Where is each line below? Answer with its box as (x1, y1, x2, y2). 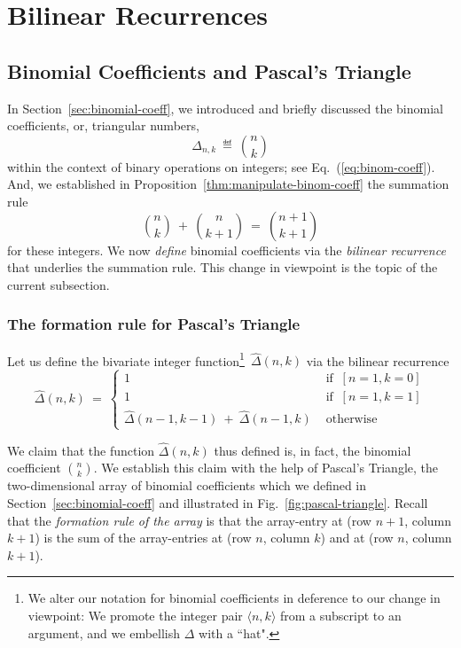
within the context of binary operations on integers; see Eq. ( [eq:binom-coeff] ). (7, 157, 435, 176)
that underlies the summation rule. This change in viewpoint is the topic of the (7, 258, 438, 277)
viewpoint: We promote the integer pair (27, 605, 243, 624)
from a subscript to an (279, 605, 402, 624)
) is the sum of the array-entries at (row (35, 528, 252, 547)
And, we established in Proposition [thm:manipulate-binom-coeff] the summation (7, 175, 449, 193)
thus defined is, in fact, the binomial (214, 441, 411, 459)
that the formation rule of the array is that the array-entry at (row (7, 511, 371, 529)
